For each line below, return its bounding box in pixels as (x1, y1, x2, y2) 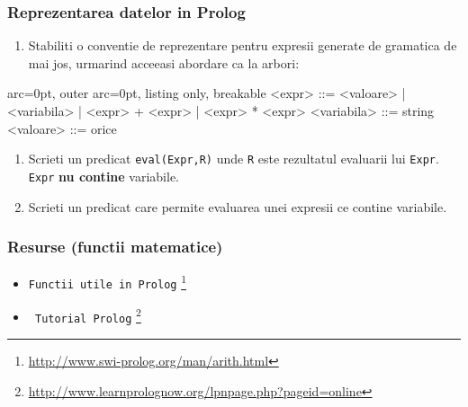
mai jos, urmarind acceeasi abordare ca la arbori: (28, 53, 300, 72)
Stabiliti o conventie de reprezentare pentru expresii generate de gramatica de (28, 36, 457, 55)
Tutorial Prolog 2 (34, 305, 141, 325)
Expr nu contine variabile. (28, 166, 179, 185)
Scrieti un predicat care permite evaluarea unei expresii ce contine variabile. (28, 197, 447, 216)
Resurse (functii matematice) (7, 235, 223, 258)
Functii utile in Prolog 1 (28, 271, 186, 291)
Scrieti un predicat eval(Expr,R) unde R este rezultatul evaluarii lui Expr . (28, 149, 439, 168)
